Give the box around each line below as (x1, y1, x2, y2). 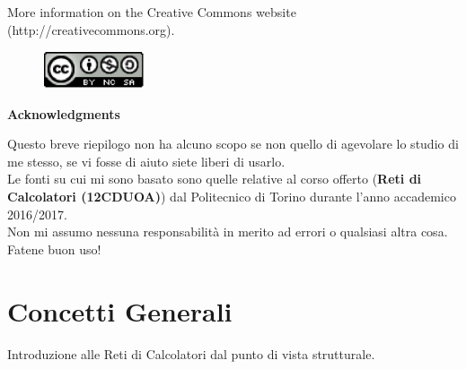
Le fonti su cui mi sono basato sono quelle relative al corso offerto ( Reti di (7, 169, 422, 188)
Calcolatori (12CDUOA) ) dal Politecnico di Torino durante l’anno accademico (7, 187, 456, 206)
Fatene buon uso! (7, 239, 101, 258)
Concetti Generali (7, 292, 233, 329)
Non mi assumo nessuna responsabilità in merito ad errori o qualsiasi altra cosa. (7, 222, 448, 241)
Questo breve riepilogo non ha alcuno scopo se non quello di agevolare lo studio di (7, 134, 459, 153)
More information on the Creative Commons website (7, 3, 296, 21)
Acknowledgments (7, 104, 120, 123)
